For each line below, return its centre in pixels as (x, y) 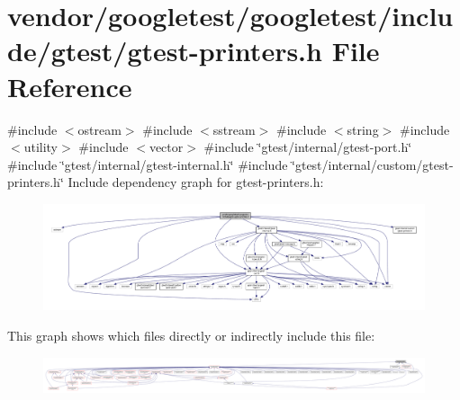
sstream (234, 129)
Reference (70, 86)
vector (166, 147)
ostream (99, 129)
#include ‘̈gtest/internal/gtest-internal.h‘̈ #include (148, 164)
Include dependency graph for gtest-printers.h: (196, 182)
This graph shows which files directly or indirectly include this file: (191, 335)
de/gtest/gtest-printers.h (165, 51)
